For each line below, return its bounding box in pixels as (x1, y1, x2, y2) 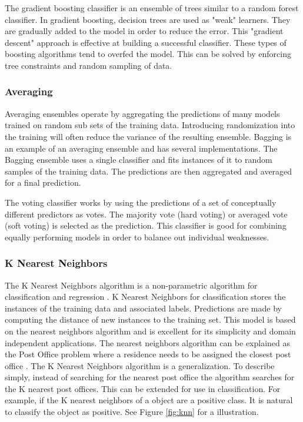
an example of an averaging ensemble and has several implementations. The (5, 142, 278, 154)
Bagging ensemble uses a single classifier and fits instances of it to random (5, 153, 272, 166)
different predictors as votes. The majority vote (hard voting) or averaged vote (5, 207, 288, 220)
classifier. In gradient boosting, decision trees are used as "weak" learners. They (5, 13, 291, 25)
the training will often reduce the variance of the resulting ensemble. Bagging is (5, 130, 292, 142)
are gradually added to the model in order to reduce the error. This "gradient (5, 25, 284, 37)
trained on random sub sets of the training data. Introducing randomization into (5, 119, 295, 131)
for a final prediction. (5, 176, 81, 189)
